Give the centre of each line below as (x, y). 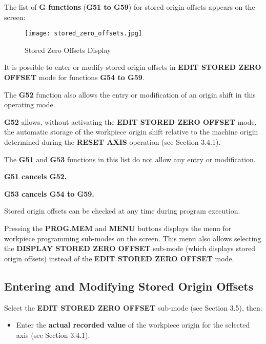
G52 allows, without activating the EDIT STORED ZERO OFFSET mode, (130, 121)
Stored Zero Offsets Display (68, 50)
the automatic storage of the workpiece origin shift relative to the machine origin (131, 132)
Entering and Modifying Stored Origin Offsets (129, 286)
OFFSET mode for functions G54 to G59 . (74, 77)
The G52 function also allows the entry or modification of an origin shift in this (130, 94)
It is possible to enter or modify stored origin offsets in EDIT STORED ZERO (133, 67)
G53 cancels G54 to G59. (49, 193)
